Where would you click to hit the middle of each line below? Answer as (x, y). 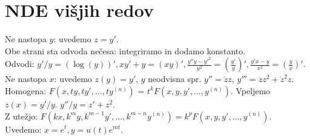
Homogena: (26, 90)
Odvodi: (20, 64)
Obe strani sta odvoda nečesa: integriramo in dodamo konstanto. (125, 50)
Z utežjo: (21, 116)
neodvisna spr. (175, 79)
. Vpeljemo (250, 90)
